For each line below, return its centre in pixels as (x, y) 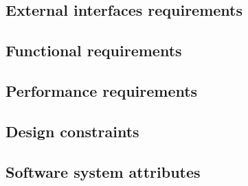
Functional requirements (94, 50)
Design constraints (72, 131)
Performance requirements (102, 90)
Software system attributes (103, 171)
